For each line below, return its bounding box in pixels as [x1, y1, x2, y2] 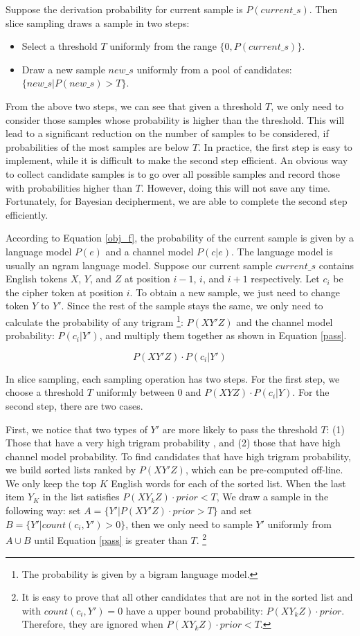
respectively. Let [251, 271, 320, 286]
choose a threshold [6, 385, 84, 399]
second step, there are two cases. [6, 398, 143, 412]
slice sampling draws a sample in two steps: [6, 15, 190, 30]
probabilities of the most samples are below [6, 139, 190, 154]
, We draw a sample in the [216, 489, 329, 504]
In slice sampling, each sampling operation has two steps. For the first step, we [6, 371, 340, 385]
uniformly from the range [109, 39, 217, 53]
